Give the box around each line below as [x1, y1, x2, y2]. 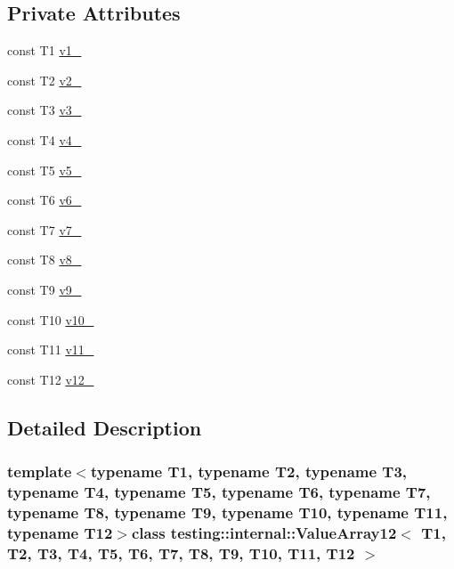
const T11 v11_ [7, 340, 94, 359]
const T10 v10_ [7, 310, 94, 329]
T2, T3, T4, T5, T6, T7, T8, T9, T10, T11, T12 [7, 541, 355, 564]
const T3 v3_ [7, 101, 82, 119]
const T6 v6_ [7, 191, 82, 209]
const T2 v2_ [7, 70, 82, 89]
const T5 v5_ [7, 160, 82, 179]
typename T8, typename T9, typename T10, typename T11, [7, 500, 448, 523]
